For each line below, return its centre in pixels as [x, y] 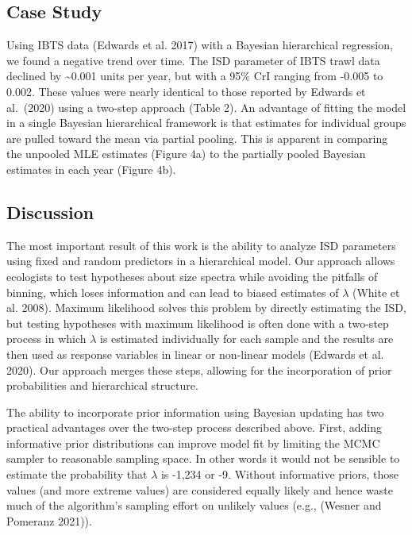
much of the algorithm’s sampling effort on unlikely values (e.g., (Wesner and [194, 505]
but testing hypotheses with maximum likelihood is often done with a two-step [198, 323]
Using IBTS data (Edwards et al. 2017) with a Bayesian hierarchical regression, [200, 45]
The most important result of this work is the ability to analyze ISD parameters [201, 245]
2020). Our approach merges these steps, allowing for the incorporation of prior [199, 369]
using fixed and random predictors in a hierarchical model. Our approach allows [201, 261]
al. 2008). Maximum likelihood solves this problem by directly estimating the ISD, [206, 308]
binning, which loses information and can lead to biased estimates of [173, 292]
